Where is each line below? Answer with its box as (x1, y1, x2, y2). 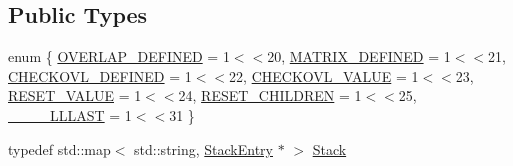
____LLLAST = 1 (8, 104, 132, 125)
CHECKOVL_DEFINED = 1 (8, 65, 192, 86)
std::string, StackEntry (134, 138, 273, 159)
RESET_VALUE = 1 (8, 85, 142, 106)
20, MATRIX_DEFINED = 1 (267, 46, 451, 67)
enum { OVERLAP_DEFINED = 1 (8, 46, 230, 67)
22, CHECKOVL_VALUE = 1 (229, 65, 419, 86)
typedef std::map (8, 138, 111, 159)
